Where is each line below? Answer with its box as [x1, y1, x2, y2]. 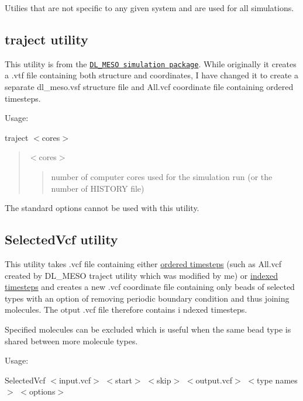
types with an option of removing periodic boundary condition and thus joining [5, 292, 290, 304]
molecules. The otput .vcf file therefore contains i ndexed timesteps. [5, 303, 247, 316]
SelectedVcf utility [5, 230, 118, 248]
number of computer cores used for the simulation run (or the [51, 171, 273, 183]
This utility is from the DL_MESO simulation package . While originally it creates [5, 57, 297, 70]
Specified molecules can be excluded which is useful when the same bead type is [5, 323, 291, 335]
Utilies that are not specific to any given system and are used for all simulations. [5, 2, 294, 13]
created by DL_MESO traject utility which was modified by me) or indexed [5, 269, 278, 281]
